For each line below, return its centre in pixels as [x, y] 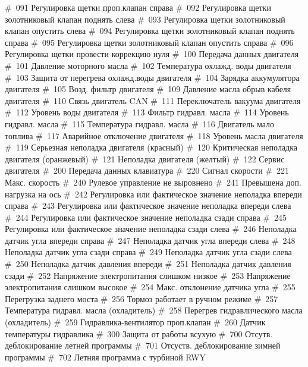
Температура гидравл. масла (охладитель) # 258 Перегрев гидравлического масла [154, 310]
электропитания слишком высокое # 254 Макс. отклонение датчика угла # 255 [150, 287]
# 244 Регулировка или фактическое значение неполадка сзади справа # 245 [146, 217]
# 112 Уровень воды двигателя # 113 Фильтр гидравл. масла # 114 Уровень [147, 112]
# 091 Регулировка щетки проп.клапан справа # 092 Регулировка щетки [138, 7]
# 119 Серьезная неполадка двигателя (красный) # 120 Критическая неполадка [151, 147]
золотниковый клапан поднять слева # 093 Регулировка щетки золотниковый [145, 19]
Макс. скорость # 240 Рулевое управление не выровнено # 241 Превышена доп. [153, 182]
